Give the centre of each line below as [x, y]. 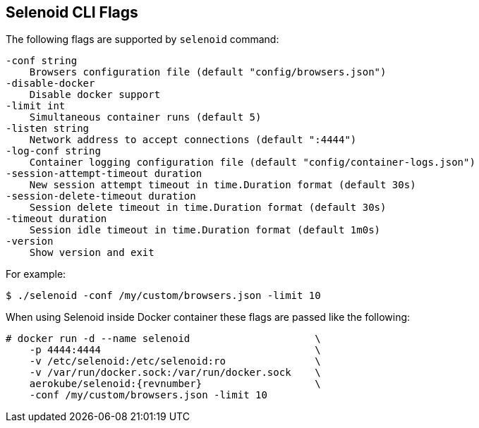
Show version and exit [92, 253]
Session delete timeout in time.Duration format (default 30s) [208, 208]
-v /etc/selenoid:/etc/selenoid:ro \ [175, 361]
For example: [36, 274]
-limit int [36, 106]
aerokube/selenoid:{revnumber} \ [175, 384]
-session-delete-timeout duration [101, 196]
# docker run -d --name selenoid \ [163, 339]
